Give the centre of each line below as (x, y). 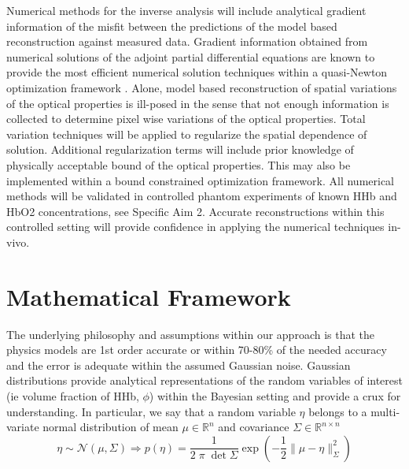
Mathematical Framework (149, 296)
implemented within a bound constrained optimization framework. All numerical (200, 180)
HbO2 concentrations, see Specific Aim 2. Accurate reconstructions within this (195, 211)
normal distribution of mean (111, 427)
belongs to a (338, 411)
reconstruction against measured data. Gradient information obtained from (187, 41)
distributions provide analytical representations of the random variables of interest (204, 380)
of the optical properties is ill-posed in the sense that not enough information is (198, 103)
